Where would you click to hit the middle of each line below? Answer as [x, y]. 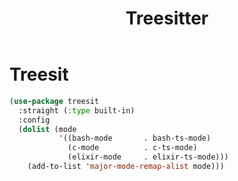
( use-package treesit [54, 101]
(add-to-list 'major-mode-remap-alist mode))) [126, 167]
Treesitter [167, 18]
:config [34, 120]
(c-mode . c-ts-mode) [132, 148]
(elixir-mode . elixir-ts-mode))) [148, 157]
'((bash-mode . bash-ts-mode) [135, 138]
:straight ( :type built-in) [77, 110]
